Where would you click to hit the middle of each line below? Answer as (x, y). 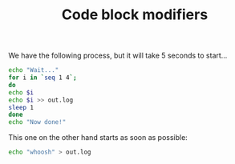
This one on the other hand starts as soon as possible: (98, 138)
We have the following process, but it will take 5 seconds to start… (118, 56)
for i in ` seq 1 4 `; (43, 78)
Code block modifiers (135, 15)
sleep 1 (21, 107)
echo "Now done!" (37, 122)
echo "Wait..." (34, 70)
